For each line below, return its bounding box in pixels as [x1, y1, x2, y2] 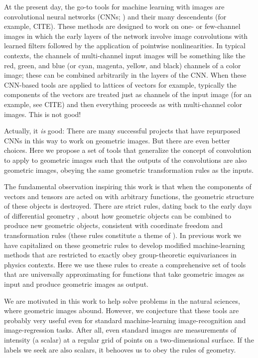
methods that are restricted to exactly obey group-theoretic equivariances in [4, 249, 237, 260]
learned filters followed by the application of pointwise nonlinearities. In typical [4, 40, 246, 51]
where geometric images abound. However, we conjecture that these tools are [4, 305, 239, 316]
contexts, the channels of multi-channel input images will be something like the [4, 50, 246, 60]
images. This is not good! [4, 109, 81, 119]
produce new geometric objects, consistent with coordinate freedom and [4, 220, 223, 231]
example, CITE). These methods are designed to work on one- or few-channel [4, 21, 241, 31]
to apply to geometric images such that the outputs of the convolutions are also [4, 154, 247, 165]
